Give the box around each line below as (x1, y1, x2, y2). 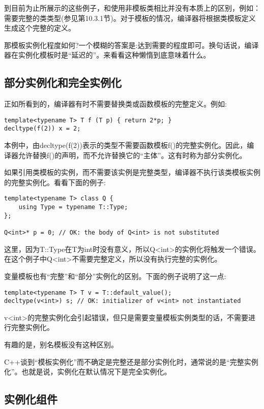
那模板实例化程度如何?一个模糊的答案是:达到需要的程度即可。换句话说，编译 (4, 39, 259, 50)
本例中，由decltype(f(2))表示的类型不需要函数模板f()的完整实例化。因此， (4, 140, 247, 150)
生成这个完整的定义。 (4, 22, 75, 33)
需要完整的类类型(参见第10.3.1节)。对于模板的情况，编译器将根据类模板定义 (4, 12, 256, 23)
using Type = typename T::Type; (18, 203, 128, 211)
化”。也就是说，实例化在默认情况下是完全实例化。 (4, 366, 171, 377)
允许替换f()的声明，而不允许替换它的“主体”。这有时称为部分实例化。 (18, 149, 247, 160)
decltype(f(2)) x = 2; (4, 125, 81, 133)
